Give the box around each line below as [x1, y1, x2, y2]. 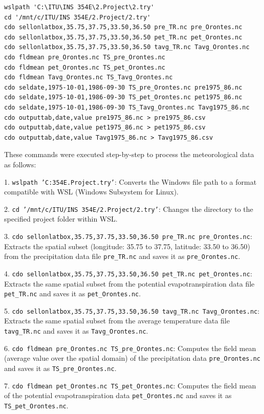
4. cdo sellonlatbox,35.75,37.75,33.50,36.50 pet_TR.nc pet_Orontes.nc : [4, 268, 252, 278]
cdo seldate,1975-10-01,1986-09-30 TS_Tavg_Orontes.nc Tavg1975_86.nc [4, 103, 250, 111]
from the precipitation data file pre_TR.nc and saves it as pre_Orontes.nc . [4, 251, 240, 262]
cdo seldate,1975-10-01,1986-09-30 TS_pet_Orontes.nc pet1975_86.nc [4, 94, 243, 101]
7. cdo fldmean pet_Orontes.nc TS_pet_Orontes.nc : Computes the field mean [4, 380, 256, 390]
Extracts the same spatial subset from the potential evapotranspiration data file [4, 278, 255, 289]
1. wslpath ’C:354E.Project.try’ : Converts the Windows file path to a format [4, 176, 257, 187]
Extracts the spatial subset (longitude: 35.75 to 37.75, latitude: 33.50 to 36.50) [4, 241, 250, 251]
